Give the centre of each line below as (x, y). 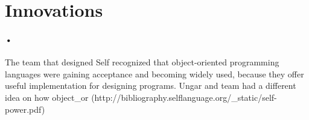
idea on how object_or (47, 97)
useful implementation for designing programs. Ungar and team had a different (151, 85)
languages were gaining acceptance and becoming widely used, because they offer (154, 73)
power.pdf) (25, 109)
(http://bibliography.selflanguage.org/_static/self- (184, 97)
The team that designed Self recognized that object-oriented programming (142, 62)
